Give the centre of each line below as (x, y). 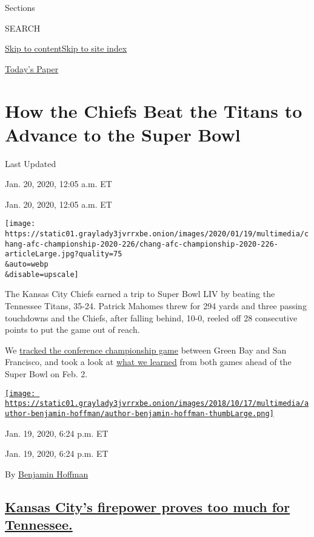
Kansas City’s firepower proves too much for (148, 506)
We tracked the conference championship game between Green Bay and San (146, 350)
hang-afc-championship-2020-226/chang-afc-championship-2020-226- (142, 244)
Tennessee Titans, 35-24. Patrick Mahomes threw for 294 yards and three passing (156, 306)
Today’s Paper (32, 68)
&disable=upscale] (42, 274)
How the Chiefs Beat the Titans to (154, 110)
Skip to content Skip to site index (66, 48)
